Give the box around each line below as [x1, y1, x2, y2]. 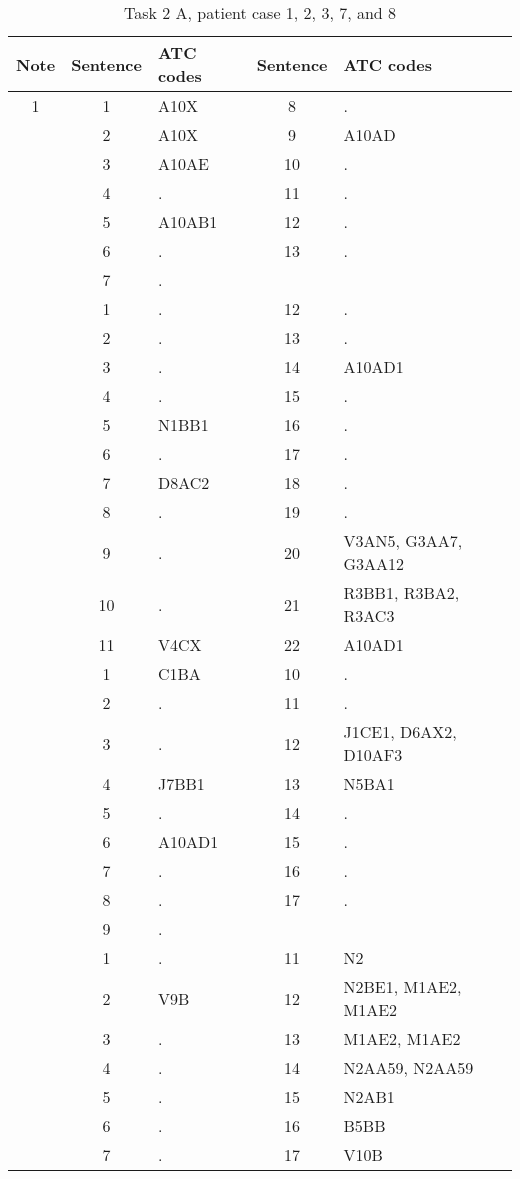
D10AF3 [343, 743, 403, 766]
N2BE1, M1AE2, [343, 975, 462, 998]
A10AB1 [157, 210, 218, 233]
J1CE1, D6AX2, [343, 720, 457, 743]
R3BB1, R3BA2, [343, 581, 460, 604]
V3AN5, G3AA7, [343, 529, 463, 552]
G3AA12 [343, 552, 405, 575]
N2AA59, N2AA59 [343, 1056, 474, 1079]
